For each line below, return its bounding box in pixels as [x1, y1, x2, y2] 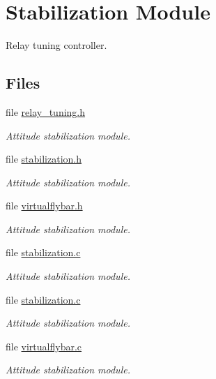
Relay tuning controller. [6, 38, 107, 52]
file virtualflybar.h [6, 198, 83, 213]
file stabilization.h [6, 151, 82, 166]
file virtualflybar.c [6, 339, 82, 353]
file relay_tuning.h [6, 104, 86, 119]
